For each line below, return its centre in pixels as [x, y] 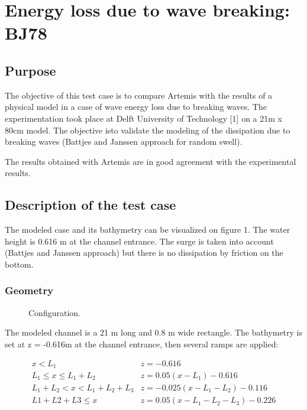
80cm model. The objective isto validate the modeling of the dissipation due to [148, 130]
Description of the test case [91, 205]
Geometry [29, 290]
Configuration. [54, 312]
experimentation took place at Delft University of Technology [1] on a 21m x [143, 118]
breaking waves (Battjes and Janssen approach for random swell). [124, 141]
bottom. [19, 264]
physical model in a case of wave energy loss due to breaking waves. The [136, 107]
